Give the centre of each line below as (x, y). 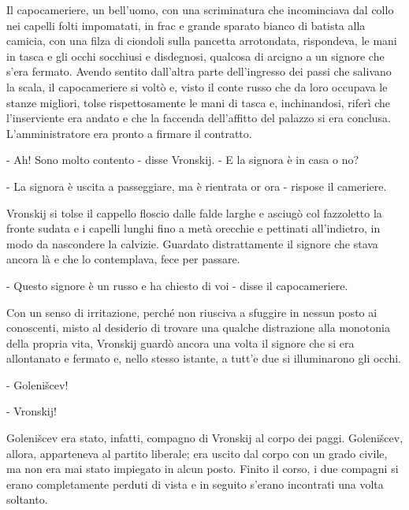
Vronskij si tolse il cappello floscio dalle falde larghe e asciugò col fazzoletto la (194, 212)
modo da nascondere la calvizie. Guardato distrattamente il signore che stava (192, 243)
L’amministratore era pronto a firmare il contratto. (129, 133)
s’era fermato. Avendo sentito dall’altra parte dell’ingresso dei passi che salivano (199, 71)
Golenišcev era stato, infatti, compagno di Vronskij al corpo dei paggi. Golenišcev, (205, 438)
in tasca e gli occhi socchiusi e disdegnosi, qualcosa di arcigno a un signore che (195, 56)
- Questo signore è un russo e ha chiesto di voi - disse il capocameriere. (177, 285)
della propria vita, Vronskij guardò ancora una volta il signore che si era (180, 342)
